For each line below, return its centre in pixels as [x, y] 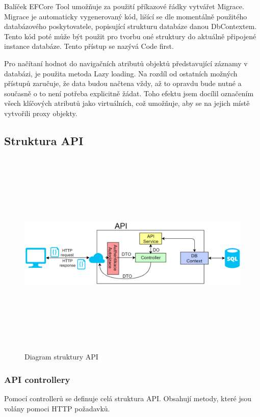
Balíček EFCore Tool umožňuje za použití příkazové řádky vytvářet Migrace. [124, 6]
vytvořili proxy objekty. [41, 113]
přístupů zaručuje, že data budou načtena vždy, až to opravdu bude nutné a [123, 83]
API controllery [37, 379]
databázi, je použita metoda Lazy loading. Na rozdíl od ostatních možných [121, 73]
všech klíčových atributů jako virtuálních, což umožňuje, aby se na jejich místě [127, 103]
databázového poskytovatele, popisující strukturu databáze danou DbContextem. [131, 26]
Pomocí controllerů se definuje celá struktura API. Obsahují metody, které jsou [128, 398]
